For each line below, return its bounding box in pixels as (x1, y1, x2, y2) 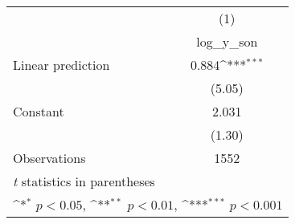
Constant (13, 102, 64, 120)
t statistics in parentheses (13, 172, 155, 190)
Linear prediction (13, 55, 110, 74)
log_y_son (196, 32, 258, 51)
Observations (13, 149, 86, 167)
